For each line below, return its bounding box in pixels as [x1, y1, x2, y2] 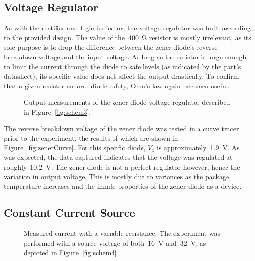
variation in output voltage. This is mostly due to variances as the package [4, 171, 229, 181]
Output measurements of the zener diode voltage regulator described [24, 97, 230, 107]
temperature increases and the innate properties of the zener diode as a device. [4, 181, 242, 191]
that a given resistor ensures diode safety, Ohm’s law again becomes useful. [4, 80, 230, 90]
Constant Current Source [4, 205, 135, 220]
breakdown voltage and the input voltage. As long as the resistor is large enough [4, 51, 247, 61]
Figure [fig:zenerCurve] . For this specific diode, [4, 142, 146, 152]
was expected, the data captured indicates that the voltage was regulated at [4, 152, 233, 162]
